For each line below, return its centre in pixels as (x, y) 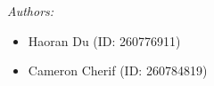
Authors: (31, 11)
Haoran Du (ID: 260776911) (104, 40)
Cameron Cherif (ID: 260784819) (118, 70)
